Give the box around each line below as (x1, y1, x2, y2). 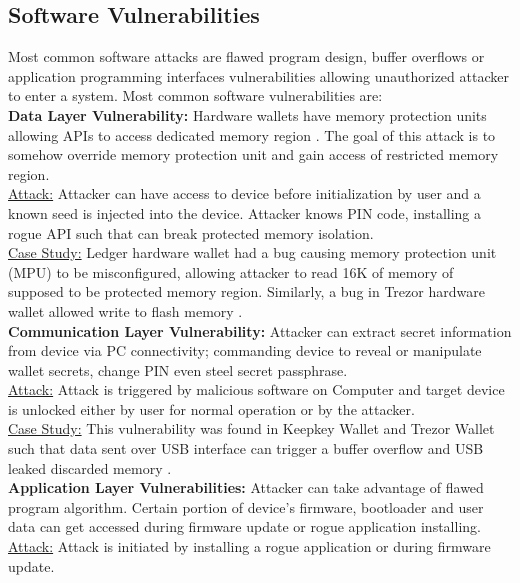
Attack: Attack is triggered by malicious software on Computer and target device (8, 379, 505, 400)
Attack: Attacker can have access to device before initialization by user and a (8, 183, 481, 204)
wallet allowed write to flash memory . (8, 300, 243, 321)
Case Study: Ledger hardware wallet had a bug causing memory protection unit (8, 242, 497, 263)
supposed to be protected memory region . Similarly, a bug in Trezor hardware (8, 281, 485, 302)
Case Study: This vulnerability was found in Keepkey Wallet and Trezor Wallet (8, 418, 495, 439)
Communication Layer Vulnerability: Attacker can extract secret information (8, 320, 512, 341)
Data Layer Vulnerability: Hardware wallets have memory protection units (8, 104, 487, 125)
